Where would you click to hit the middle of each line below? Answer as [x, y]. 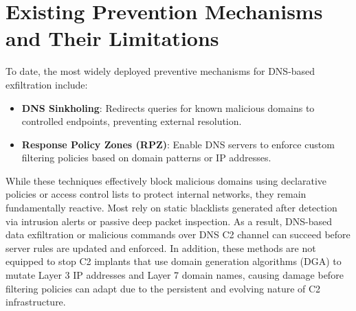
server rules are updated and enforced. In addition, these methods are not [161, 247]
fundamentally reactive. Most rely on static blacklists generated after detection [171, 208]
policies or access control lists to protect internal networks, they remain [156, 194]
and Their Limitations [112, 38]
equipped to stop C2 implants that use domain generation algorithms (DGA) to [174, 261]
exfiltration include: [47, 84]
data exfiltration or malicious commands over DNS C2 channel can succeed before [178, 234]
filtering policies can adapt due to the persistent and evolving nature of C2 [163, 288]
